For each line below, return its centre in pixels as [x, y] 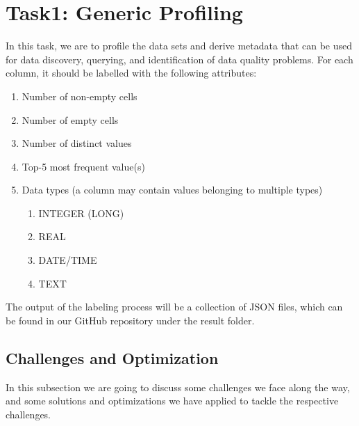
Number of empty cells [70, 119]
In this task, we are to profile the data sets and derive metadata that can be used [179, 46]
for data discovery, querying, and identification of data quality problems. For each [179, 59]
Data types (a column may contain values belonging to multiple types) [172, 190]
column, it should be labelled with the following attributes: [131, 73]
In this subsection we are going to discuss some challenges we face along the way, [178, 387]
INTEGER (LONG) [81, 213]
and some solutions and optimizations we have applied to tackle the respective [172, 401]
